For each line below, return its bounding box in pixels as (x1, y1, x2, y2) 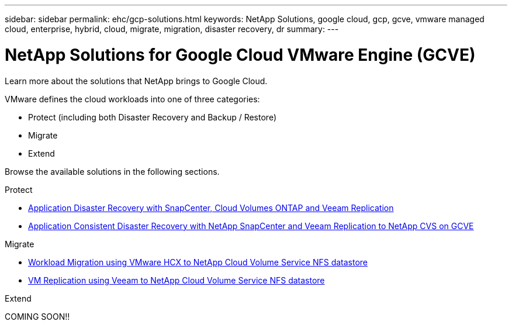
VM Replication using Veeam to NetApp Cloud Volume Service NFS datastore (28, 275, 325, 285)
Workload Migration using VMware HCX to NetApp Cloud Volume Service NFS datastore (28, 257, 368, 267)
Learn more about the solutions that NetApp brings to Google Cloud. (5, 75, 268, 86)
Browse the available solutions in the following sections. (5, 166, 220, 177)
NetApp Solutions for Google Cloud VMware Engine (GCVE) (5, 44, 476, 65)
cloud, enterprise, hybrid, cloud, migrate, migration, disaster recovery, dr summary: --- (5, 24, 339, 34)
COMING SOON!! (5, 311, 70, 321)
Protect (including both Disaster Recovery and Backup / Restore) (28, 112, 276, 122)
